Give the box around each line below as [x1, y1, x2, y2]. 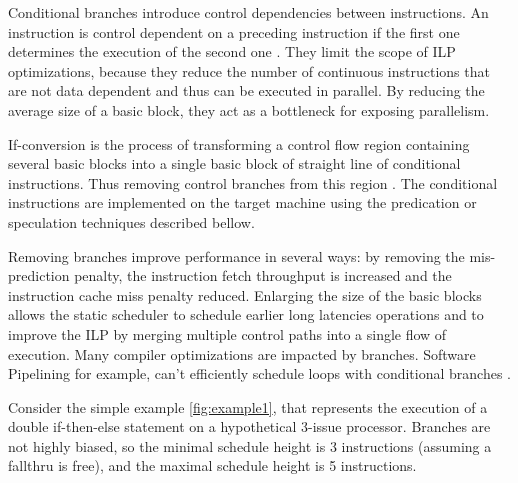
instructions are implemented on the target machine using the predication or [8, 192, 477, 213]
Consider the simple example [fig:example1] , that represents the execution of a [8, 396, 488, 417]
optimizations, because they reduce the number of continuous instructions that [8, 60, 490, 81]
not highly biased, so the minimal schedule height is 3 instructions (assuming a [8, 435, 492, 456]
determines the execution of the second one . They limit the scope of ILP [8, 41, 456, 62]
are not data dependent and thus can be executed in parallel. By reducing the [8, 80, 485, 101]
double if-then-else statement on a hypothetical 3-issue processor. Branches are [8, 416, 491, 437]
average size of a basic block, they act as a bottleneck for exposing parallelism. [8, 99, 490, 120]
